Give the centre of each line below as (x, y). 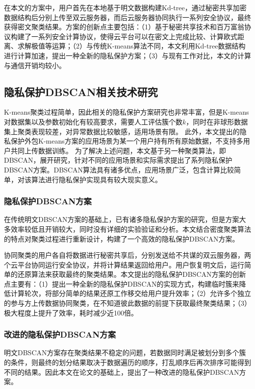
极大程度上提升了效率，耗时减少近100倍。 (71, 312)
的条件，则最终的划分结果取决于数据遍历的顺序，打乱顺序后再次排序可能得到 (127, 362)
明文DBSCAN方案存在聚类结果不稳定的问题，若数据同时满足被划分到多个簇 (125, 353)
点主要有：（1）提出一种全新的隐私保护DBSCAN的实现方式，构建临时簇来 (122, 283)
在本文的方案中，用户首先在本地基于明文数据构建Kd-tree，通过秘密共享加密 (125, 7)
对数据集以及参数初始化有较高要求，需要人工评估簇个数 (93, 121)
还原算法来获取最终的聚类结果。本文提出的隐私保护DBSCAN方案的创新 (132, 274)
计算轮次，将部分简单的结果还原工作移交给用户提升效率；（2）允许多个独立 (131, 293)
